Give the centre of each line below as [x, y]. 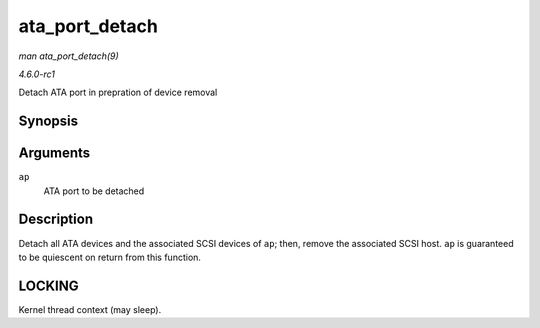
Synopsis [48, 121]
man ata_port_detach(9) [68, 56]
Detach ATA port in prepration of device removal [118, 92]
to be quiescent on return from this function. [110, 257]
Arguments [54, 153]
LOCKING [48, 285]
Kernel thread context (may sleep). [90, 309]
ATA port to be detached [94, 191]
